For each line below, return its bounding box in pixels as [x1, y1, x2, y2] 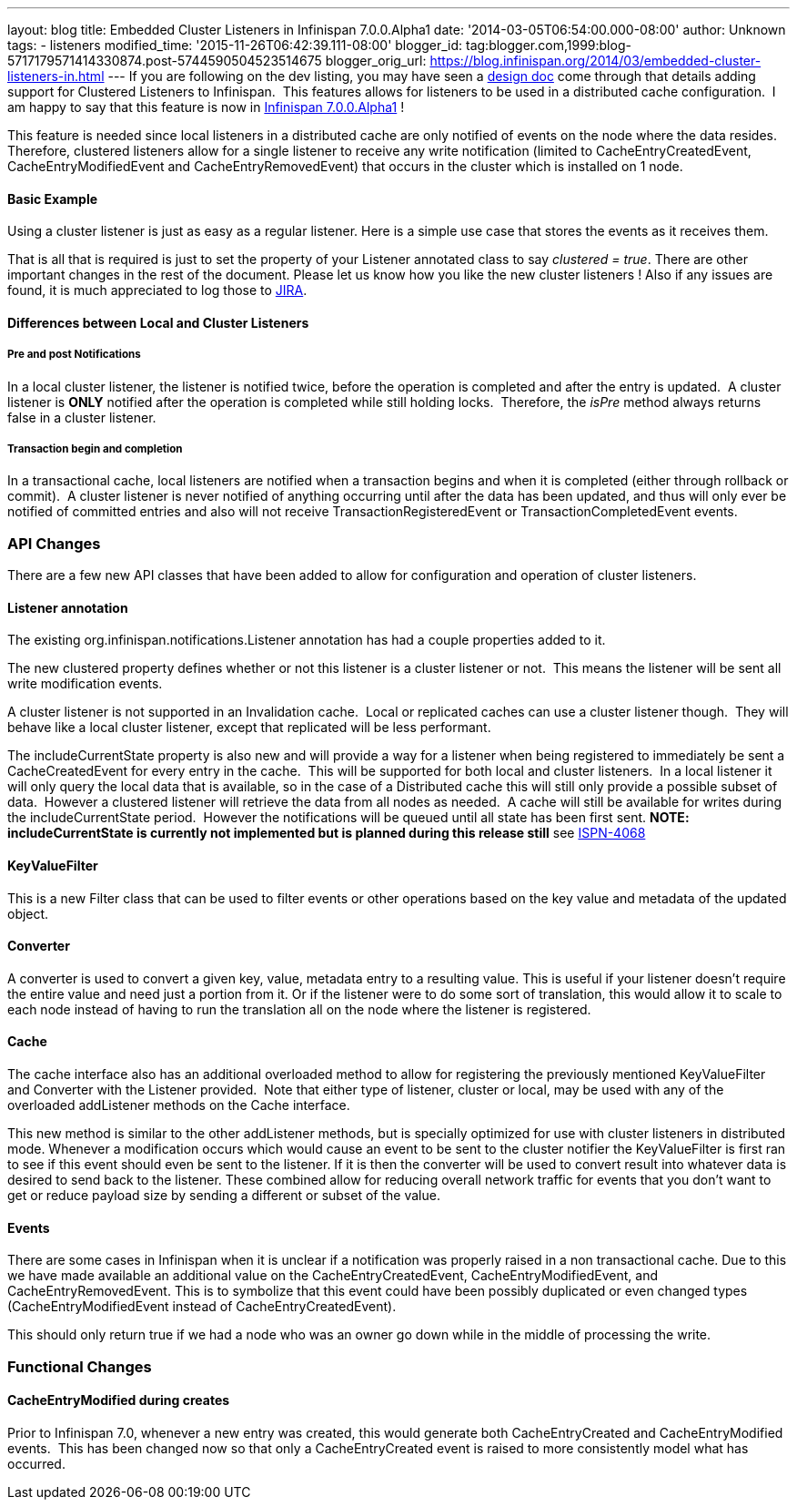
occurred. [7, 1455, 66, 1471]
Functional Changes [7, 1357, 152, 1376]
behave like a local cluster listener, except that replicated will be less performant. [7, 719, 491, 736]
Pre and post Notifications [7, 348, 141, 361]
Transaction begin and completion [7, 443, 183, 455]
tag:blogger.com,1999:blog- [466, 37, 631, 53]
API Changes [7, 534, 101, 553]
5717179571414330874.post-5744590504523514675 [7, 53, 322, 68]
